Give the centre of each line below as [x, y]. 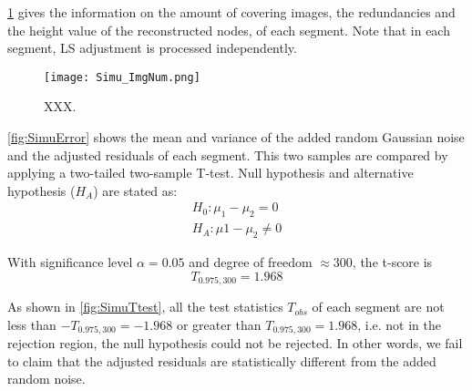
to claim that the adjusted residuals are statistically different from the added [222, 360]
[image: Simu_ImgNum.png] [122, 77]
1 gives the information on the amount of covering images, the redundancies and [231, 12]
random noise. [46, 379]
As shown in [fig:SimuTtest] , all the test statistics [145, 307]
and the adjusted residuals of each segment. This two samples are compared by [228, 154]
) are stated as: [135, 190]
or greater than [219, 324]
